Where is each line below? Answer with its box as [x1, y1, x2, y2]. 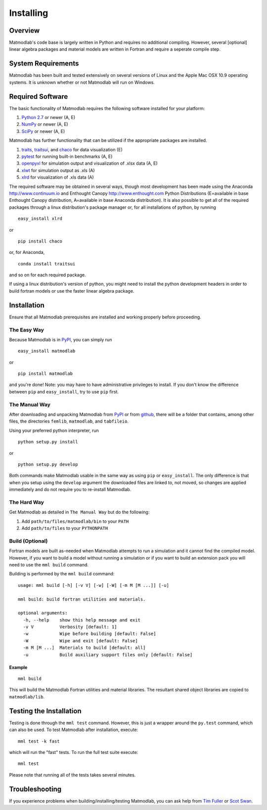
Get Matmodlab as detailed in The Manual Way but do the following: [9, 509, 150, 515]
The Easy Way [9, 326, 44, 333]
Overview [9, 26, 40, 35]
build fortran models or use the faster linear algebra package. [9, 288, 134, 294]
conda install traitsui [18, 261, 76, 266]
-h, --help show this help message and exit [23, 617, 141, 623]
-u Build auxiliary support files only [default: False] [23, 652, 193, 657]
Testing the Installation [9, 707, 82, 715]
